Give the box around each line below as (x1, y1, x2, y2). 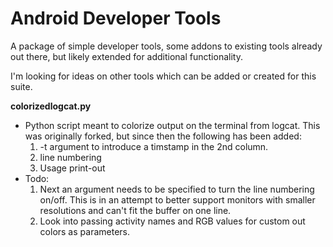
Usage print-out (39, 162, 106, 174)
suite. (10, 80, 33, 92)
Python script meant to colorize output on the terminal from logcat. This (24, 119, 321, 131)
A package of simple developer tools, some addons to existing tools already (10, 40, 323, 52)
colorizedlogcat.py (10, 100, 92, 112)
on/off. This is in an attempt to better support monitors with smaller (39, 193, 316, 206)
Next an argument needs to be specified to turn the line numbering (39, 183, 315, 195)
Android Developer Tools (10, 7, 222, 30)
